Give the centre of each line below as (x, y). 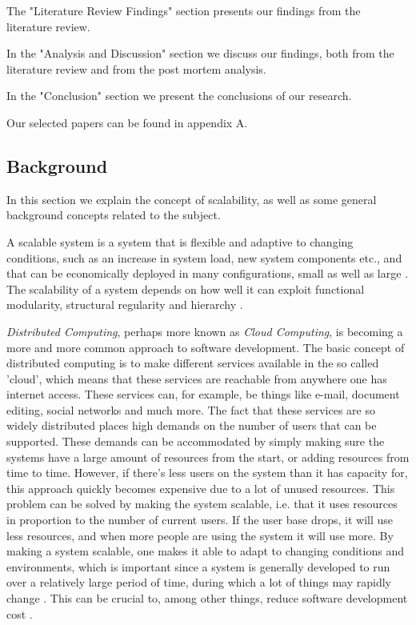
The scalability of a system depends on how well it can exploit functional (186, 288)
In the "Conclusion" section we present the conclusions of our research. (179, 96)
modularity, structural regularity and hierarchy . (125, 304)
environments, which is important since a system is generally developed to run (198, 566)
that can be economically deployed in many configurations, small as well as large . (208, 273)
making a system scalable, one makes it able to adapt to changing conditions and (205, 551)
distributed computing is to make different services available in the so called (193, 363)
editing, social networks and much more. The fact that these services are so (191, 409)
